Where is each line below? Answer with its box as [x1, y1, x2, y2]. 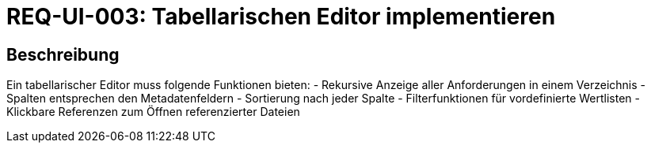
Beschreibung [6, 44, 120, 65]
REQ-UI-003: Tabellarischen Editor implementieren [6, 3, 556, 30]
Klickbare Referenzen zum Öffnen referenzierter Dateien [6, 105, 300, 119]
